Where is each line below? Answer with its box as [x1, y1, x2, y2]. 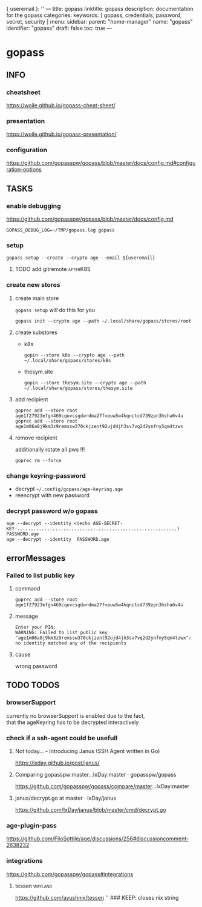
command [15, 585, 41, 592]
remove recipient [15, 433, 57, 441]
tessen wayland [15, 882, 53, 889]
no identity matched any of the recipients [15, 640, 127, 646]
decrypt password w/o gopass [6, 506, 98, 515]
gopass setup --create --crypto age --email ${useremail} [6, 255, 155, 261]
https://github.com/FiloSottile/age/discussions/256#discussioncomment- [6, 835, 189, 842]
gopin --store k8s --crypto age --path [24, 352, 125, 358]
